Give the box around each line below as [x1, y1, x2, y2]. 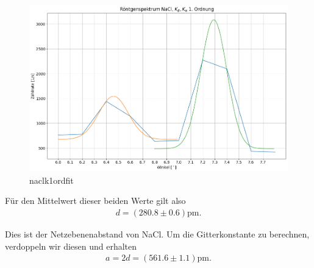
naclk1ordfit [29, 173, 74, 186]
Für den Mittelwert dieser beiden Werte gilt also [5, 194, 186, 207]
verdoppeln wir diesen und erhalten [5, 239, 137, 252]
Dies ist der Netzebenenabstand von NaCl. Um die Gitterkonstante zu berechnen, [5, 227, 310, 240]
